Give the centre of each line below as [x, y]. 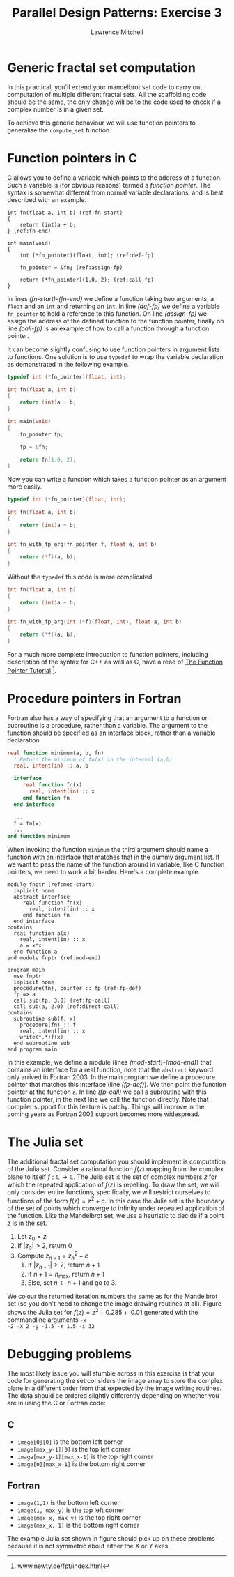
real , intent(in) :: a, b [51, 766]
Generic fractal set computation [102, 67]
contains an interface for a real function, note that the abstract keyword [110, 1070]
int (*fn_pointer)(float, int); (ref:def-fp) [87, 255]
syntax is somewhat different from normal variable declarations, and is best [115, 192]
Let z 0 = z [32, 1237]
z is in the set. [27, 1223]
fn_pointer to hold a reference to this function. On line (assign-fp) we [107, 313]
